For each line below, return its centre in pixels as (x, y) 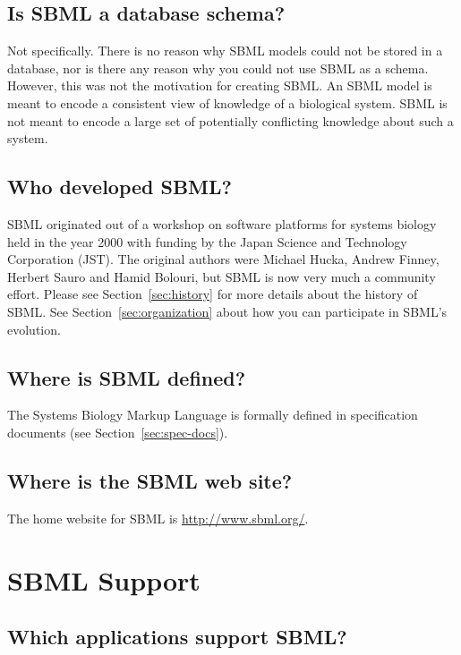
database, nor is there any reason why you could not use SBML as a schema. (218, 68)
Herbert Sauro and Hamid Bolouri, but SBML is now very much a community (222, 276)
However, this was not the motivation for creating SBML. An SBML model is (220, 85)
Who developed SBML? (120, 187)
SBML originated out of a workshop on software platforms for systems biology (222, 223)
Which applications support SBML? (177, 637)
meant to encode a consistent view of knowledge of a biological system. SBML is (227, 102)
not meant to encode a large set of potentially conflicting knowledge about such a (230, 120)
